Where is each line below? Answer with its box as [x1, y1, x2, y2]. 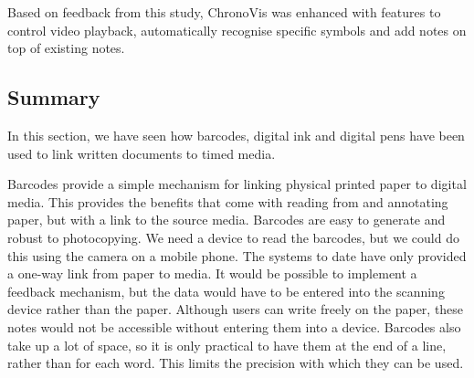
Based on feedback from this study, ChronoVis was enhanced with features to [7, 3, 441, 21]
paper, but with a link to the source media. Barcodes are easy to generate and [7, 210, 446, 229]
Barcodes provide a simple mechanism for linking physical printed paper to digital [7, 174, 467, 194]
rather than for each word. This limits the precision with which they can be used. [7, 353, 464, 373]
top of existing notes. [7, 38, 125, 58]
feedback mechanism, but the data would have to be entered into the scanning [7, 281, 445, 300]
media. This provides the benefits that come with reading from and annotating [7, 192, 448, 211]
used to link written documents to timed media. [7, 143, 276, 163]
